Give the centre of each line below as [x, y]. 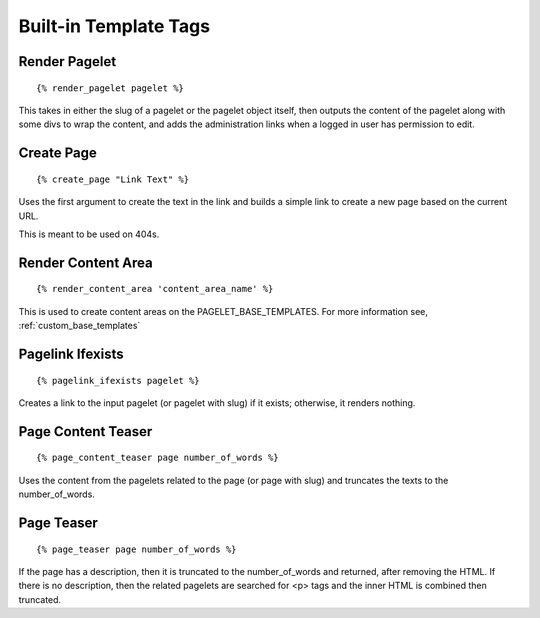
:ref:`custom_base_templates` [79, 326]
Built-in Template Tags [114, 26]
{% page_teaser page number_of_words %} [136, 549]
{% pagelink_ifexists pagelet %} [118, 380]
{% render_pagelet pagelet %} [110, 88]
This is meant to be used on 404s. [89, 234]
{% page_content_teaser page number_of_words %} [157, 458]
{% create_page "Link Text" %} [113, 179]
